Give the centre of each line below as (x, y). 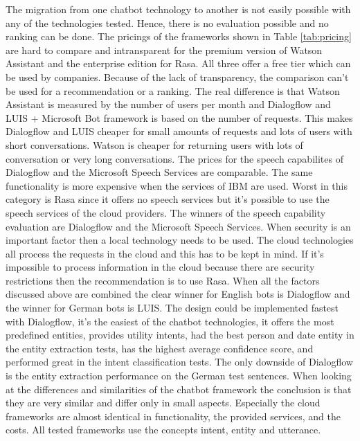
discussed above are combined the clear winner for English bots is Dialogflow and (178, 294)
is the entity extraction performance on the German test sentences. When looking (179, 376)
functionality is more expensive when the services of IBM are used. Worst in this (177, 185)
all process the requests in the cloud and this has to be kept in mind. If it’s (165, 253)
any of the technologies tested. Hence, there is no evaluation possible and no (167, 22)
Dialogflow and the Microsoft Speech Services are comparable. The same (159, 172)
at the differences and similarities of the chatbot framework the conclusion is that (179, 389)
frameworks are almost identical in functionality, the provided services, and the (173, 416)
